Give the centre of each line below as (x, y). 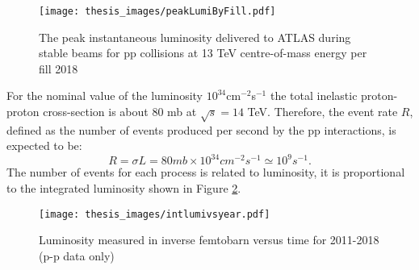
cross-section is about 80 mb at (120, 112)
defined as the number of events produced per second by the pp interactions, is (201, 129)
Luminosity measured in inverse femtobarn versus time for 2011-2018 (209, 240)
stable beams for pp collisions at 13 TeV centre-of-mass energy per (203, 53)
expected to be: (44, 145)
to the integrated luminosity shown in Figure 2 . (124, 188)
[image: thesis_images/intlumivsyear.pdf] (155, 214)
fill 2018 (59, 68)
